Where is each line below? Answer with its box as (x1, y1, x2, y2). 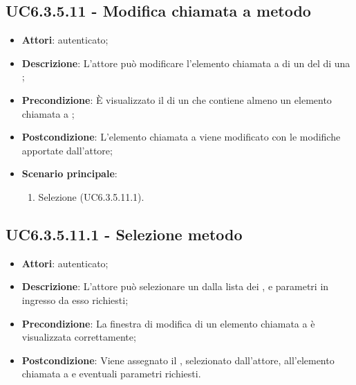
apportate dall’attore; (21, 143, 113, 157)
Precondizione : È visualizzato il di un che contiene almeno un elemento (21, 92, 332, 107)
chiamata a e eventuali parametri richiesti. (21, 366, 201, 381)
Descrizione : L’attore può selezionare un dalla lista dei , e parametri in (21, 279, 329, 294)
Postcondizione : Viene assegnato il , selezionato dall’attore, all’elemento (21, 352, 335, 367)
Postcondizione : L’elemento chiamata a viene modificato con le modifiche (21, 129, 341, 144)
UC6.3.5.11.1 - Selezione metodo (6, 223, 243, 244)
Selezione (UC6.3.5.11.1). (38, 189, 144, 204)
